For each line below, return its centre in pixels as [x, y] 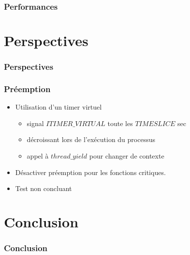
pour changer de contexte [127, 156]
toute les [120, 123]
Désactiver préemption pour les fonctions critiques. [90, 172]
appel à [38, 156]
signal [35, 123]
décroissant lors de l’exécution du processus [91, 139]
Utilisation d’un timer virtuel [58, 107]
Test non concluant [44, 188]
